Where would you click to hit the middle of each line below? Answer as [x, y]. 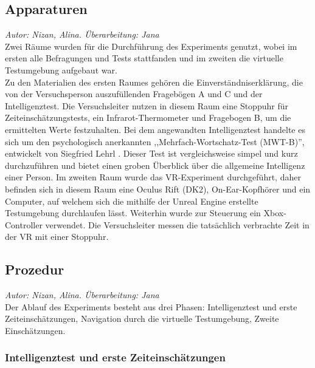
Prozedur [35, 269]
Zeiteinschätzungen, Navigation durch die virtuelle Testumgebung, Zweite [142, 319]
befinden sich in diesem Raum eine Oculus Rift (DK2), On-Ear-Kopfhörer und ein [158, 189]
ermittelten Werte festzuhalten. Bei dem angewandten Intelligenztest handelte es [155, 129]
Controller [24, 224]
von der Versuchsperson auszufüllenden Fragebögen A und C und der [134, 94]
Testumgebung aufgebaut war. [61, 70]
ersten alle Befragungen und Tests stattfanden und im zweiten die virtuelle [144, 58]
